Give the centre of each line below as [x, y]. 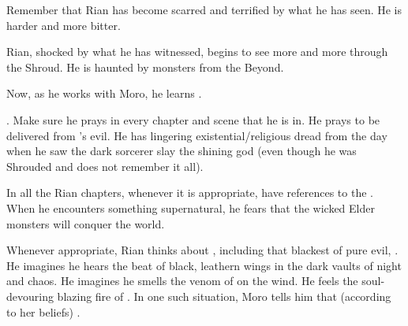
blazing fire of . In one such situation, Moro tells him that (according [224, 296]
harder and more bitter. [64, 25]
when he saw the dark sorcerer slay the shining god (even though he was [182, 151]
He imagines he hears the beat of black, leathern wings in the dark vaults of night [204, 265]
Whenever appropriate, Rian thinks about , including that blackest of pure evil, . [202, 250]
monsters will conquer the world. [86, 223]
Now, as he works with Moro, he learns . [104, 93]
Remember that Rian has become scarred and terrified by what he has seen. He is [204, 9]
